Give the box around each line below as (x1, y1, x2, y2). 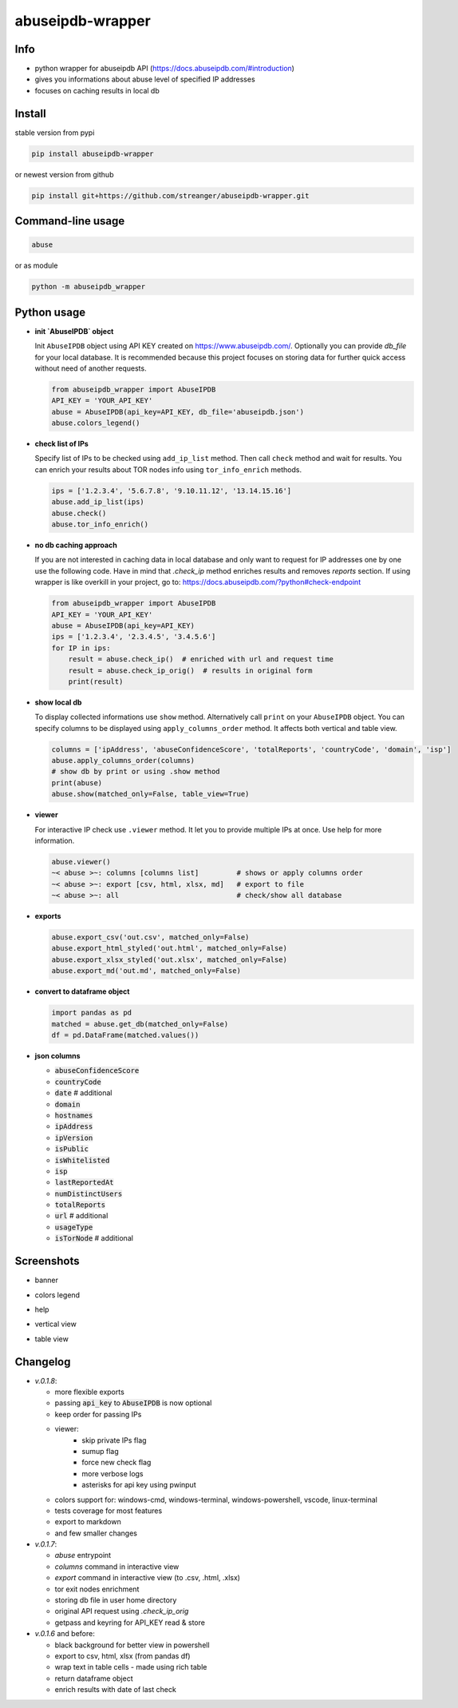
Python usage (14, 305, 86, 319)
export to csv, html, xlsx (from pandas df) (54, 1651, 191, 1661)
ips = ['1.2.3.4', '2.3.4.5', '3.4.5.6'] (51, 632, 216, 641)
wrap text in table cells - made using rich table (54, 1662, 207, 1672)
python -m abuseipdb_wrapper (31, 282, 146, 292)
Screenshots (14, 1254, 80, 1268)
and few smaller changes (54, 1528, 137, 1538)
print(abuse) (51, 778, 103, 787)
